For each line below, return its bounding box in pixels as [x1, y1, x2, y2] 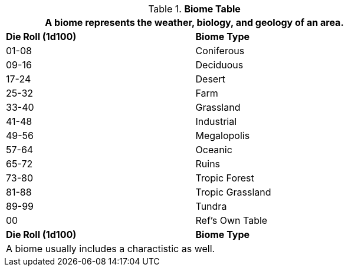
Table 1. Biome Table [148, 3, 241, 15]
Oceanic [195, 144, 232, 156]
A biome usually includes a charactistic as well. [6, 243, 215, 255]
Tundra [195, 200, 227, 212]
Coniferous [195, 45, 245, 57]
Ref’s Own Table [195, 214, 268, 226]
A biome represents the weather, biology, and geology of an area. [45, 16, 344, 28]
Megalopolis [195, 130, 250, 141]
